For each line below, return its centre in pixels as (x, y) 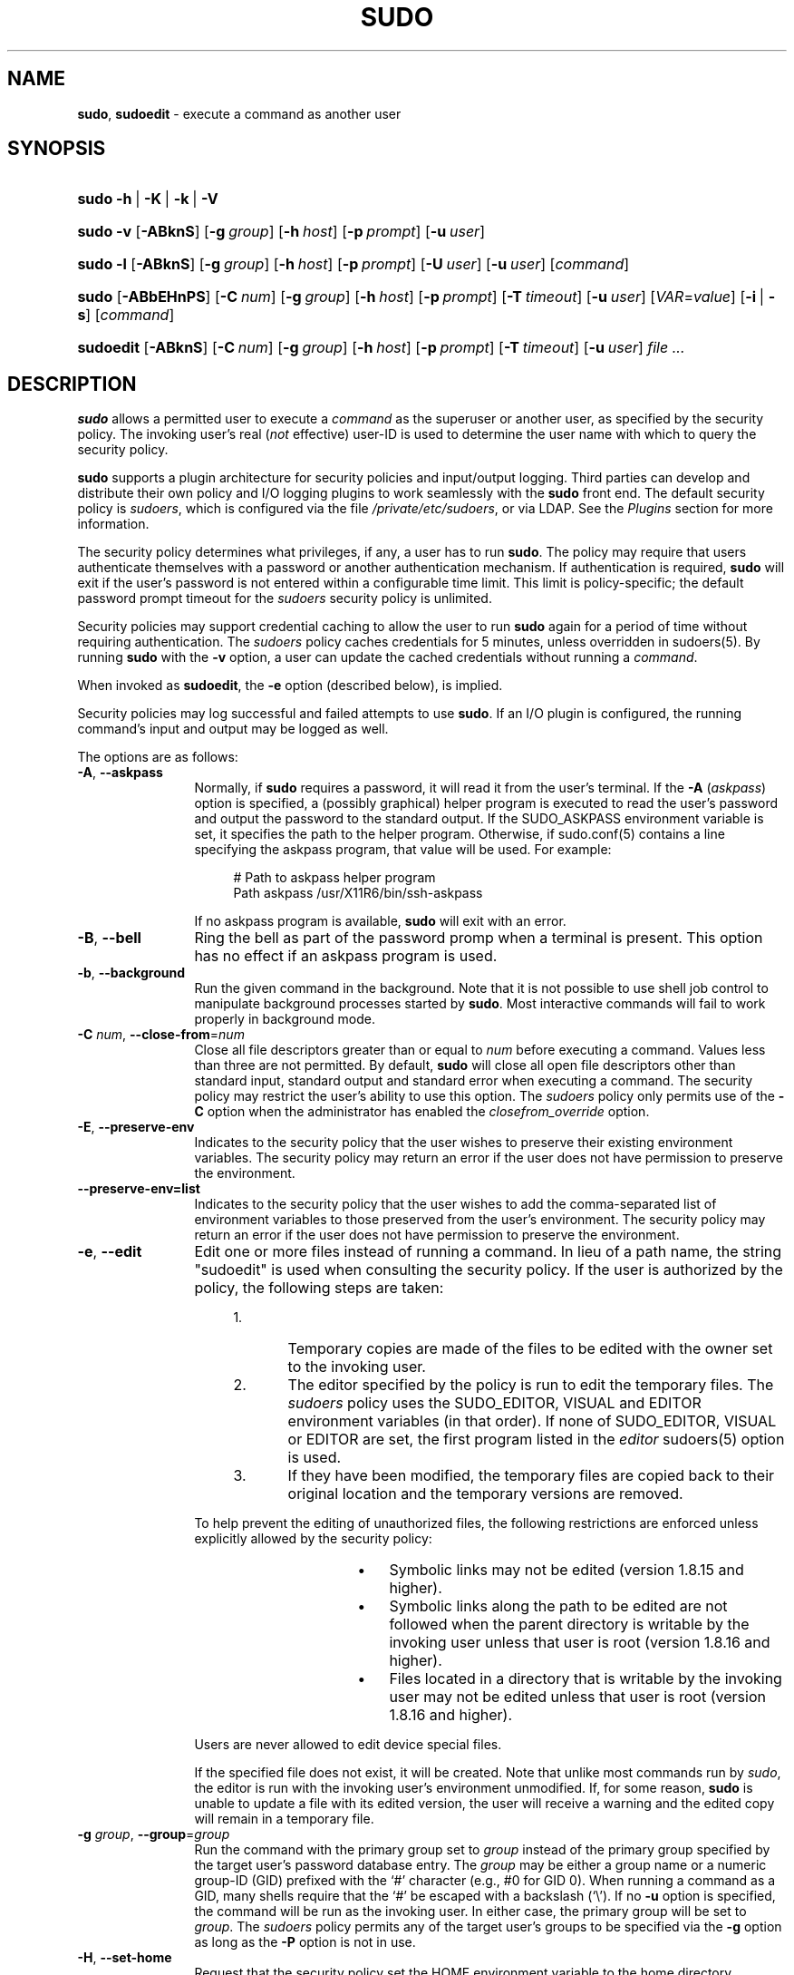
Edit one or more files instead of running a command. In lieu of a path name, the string (488, 1252)
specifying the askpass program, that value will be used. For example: (403, 850)
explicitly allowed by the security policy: (313, 1539)
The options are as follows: (158, 757)
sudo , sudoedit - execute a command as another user (239, 113)
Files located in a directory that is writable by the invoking (586, 1679)
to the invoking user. (357, 1367)
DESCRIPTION (72, 384)
